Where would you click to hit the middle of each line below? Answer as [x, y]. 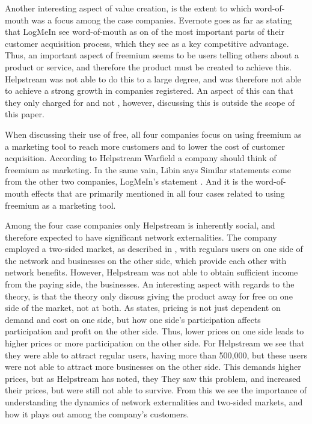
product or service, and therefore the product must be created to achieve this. [148, 66]
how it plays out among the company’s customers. [97, 413]
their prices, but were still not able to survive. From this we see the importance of [156, 390]
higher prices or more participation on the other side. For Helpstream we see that [155, 343]
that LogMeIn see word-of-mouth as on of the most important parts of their [145, 32]
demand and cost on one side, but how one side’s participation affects [133, 319]
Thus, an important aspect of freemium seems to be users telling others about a [152, 55]
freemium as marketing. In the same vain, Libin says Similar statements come [148, 169]
